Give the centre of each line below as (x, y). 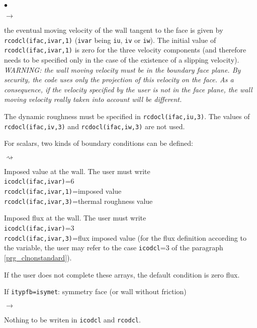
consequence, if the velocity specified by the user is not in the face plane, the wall (128, 89)
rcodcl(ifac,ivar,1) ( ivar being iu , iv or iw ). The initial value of (110, 40)
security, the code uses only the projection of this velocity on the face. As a (119, 79)
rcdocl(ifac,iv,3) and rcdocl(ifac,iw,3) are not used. (95, 126)
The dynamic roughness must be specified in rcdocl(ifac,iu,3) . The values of (127, 116)
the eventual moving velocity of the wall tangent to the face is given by (114, 30)
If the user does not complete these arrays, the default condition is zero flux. (122, 274)
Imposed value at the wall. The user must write (77, 171)
